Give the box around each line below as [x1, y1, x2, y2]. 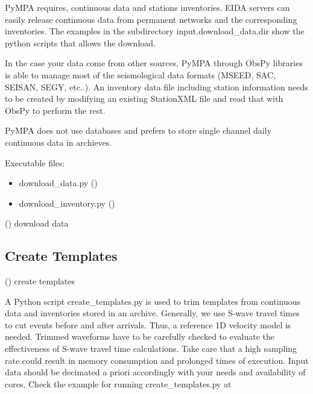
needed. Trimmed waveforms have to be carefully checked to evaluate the [5, 330, 274, 343]
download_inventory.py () [19, 196, 115, 209]
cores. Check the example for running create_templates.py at [5, 377, 232, 390]
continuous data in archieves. [5, 136, 112, 148]
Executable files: [5, 156, 65, 169]
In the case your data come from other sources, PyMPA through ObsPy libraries [5, 57, 303, 69]
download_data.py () [19, 177, 98, 189]
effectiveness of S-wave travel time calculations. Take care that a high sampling [5, 342, 297, 355]
